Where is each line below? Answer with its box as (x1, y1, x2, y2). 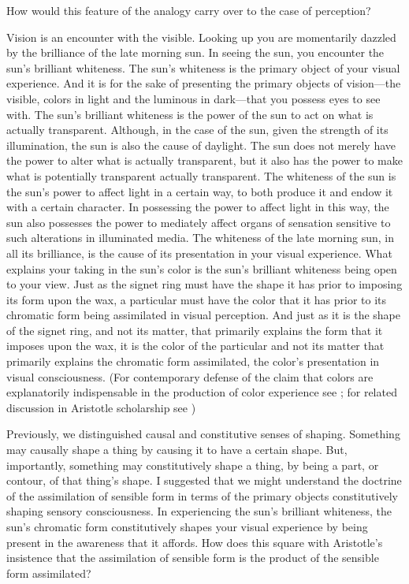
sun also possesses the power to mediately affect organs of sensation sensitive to (6, 214, 391, 230)
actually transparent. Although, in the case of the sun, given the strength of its (6, 121, 389, 138)
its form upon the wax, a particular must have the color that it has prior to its (6, 291, 386, 307)
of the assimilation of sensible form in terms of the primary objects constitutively (6, 487, 398, 504)
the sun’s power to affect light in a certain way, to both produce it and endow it (6, 183, 393, 199)
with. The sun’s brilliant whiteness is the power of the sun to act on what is (6, 106, 374, 122)
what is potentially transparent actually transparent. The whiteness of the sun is (6, 167, 396, 184)
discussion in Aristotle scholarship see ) (6, 399, 196, 415)
